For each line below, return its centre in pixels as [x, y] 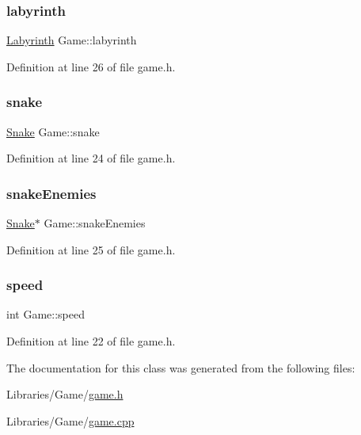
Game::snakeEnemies [95, 223]
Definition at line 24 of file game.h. [91, 158]
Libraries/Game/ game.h [65, 394]
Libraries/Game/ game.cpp [70, 420]
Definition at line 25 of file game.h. [91, 249]
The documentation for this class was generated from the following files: [181, 367]
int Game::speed [46, 314]
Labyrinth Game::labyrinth [72, 40]
